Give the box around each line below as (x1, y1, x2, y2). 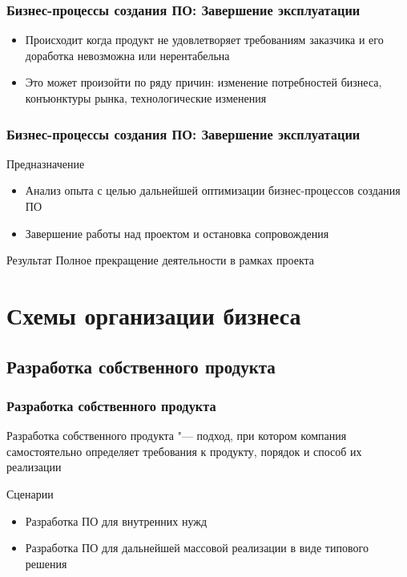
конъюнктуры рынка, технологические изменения (25, 90, 267, 106)
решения (25, 555, 67, 571)
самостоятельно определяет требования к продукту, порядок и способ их (6, 442, 362, 459)
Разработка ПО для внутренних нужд (25, 512, 208, 529)
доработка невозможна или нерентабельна (25, 46, 230, 63)
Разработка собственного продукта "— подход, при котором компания (6, 427, 347, 444)
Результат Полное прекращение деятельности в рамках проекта (6, 252, 315, 268)
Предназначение (6, 155, 85, 171)
